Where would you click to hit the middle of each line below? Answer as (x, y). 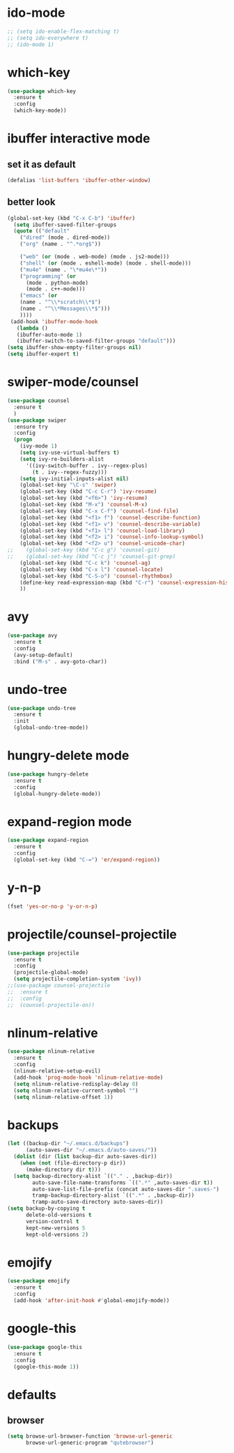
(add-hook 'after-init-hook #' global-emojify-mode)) (92, 1301)
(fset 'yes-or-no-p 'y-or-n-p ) (53, 906)
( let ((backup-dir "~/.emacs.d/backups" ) (68, 1144)
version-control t (52, 1221)
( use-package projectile (43, 953)
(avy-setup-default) (43, 655)
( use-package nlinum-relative (51, 1052)
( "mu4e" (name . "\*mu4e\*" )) (64, 270)
